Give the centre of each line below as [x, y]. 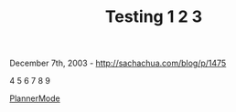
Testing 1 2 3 [154, 17]
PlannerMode [35, 98]
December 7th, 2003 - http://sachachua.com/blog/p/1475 [118, 63]
